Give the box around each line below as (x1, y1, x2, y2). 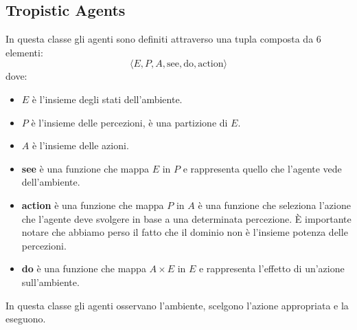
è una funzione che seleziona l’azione (198, 197, 351, 212)
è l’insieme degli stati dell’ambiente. (32, 91, 183, 106)
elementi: (5, 45, 43, 59)
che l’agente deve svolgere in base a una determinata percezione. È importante (21, 211, 352, 225)
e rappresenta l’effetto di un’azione (198, 261, 345, 276)
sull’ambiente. (21, 274, 80, 289)
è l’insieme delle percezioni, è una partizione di (31, 115, 228, 129)
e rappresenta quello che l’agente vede (183, 161, 342, 175)
